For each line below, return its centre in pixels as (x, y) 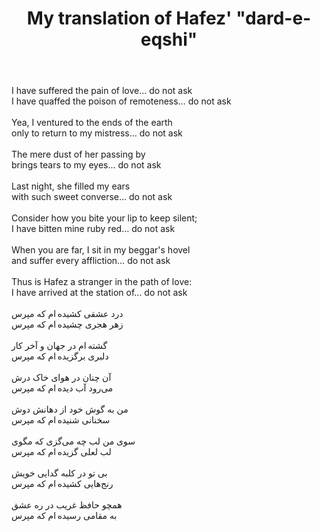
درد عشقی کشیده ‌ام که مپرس (67, 314)
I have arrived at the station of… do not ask (99, 293)
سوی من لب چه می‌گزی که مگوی (73, 441)
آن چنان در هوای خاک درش (61, 378)
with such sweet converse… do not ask (92, 197)
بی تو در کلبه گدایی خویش (59, 473)
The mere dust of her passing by (78, 154)
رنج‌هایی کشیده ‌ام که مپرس (62, 484)
